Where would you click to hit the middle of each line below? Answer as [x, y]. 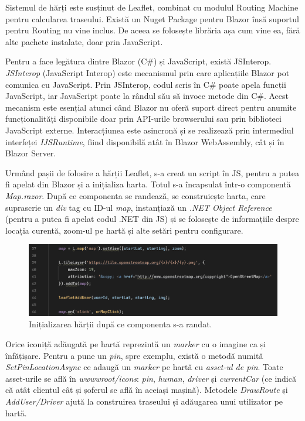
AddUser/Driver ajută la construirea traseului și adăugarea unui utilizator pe [144, 401]
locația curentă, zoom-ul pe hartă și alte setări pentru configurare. [124, 230]
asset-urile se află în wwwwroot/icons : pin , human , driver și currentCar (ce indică [151, 378]
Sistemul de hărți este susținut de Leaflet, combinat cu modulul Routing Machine [152, 7]
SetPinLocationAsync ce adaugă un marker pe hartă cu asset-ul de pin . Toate [144, 367]
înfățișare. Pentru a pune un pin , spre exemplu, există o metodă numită [134, 355]
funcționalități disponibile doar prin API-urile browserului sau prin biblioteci [143, 119]
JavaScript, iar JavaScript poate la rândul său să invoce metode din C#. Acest [147, 96]
